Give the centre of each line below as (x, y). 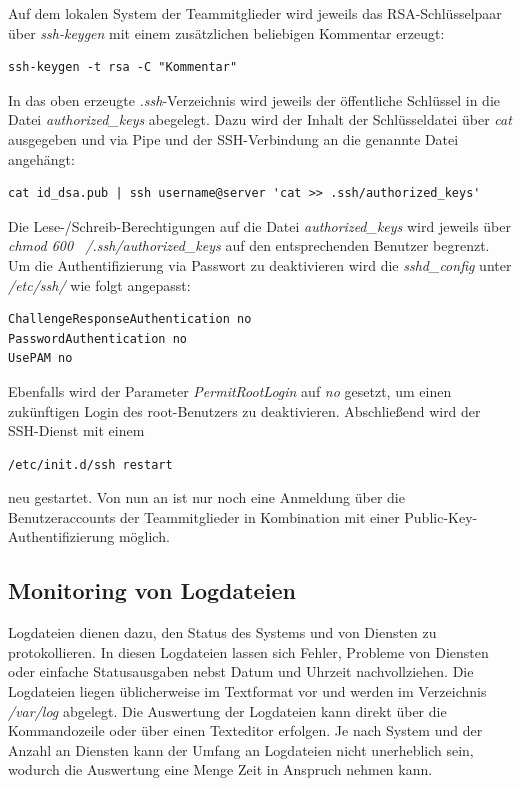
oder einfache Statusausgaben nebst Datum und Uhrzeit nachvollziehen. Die (241, 671)
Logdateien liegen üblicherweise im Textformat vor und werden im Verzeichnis (247, 691)
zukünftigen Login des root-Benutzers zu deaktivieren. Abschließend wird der (244, 410)
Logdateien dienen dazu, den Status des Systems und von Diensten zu (222, 632)
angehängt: (41, 158)
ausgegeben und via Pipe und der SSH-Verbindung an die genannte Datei (233, 138)
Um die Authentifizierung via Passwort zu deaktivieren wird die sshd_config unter (260, 264)
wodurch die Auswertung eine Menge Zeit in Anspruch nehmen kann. (220, 769)
